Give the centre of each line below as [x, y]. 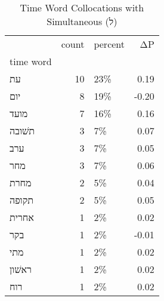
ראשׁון [21, 269]
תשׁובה [22, 130]
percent [109, 44]
